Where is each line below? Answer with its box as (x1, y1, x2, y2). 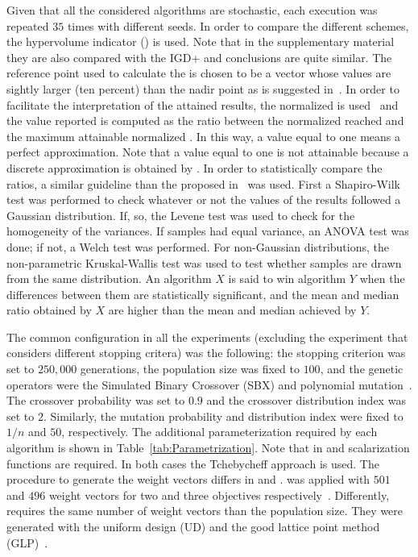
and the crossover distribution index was (206, 392, 406, 409)
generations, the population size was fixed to (80, 360, 300, 377)
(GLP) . (6, 534, 48, 551)
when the (359, 270, 405, 287)
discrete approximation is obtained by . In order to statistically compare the (6, 159, 383, 176)
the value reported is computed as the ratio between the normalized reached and (6, 112, 404, 129)
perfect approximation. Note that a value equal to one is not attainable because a (6, 143, 409, 160)
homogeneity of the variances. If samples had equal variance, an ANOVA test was (6, 222, 409, 239)
